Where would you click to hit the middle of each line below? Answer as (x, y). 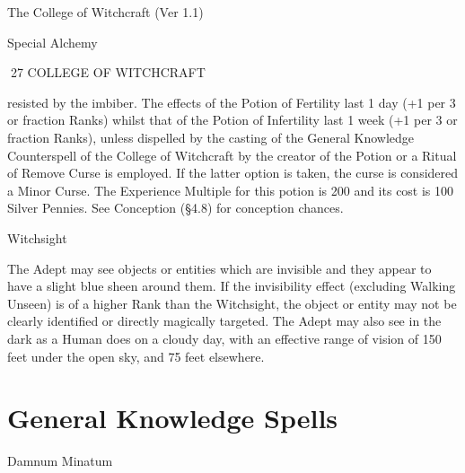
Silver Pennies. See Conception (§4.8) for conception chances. (175, 208)
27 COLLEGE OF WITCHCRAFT (108, 72)
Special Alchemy (53, 42)
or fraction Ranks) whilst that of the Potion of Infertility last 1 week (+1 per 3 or (232, 120)
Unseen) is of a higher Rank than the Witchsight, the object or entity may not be (232, 303)
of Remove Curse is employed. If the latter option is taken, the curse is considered (233, 173)
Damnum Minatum (60, 461)
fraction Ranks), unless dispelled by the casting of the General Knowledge (211, 137)
